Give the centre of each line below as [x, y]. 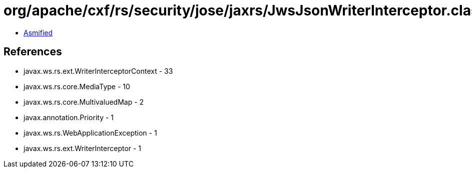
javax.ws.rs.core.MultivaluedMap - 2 [84, 102]
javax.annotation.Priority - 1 [69, 117]
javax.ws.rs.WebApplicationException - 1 [90, 133]
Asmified [38, 32]
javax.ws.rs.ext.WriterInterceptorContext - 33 [98, 71]
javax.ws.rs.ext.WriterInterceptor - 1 [83, 148]
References [33, 52]
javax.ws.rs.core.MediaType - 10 [77, 86]
